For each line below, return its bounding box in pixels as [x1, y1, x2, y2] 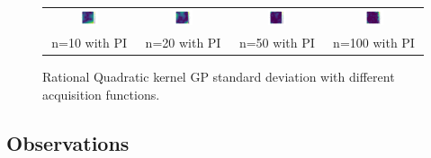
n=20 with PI [145, 33, 221, 52]
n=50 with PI [238, 33, 315, 52]
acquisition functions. [42, 84, 160, 103]
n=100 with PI [333, 33, 415, 52]
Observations [6, 128, 130, 156]
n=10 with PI [51, 33, 128, 52]
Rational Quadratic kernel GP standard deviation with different [42, 67, 395, 86]
